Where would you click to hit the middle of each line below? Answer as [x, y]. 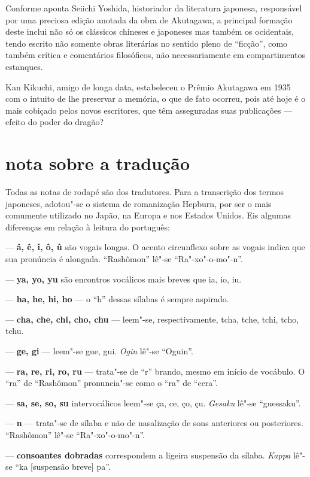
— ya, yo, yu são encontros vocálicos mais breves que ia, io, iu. [124, 279]
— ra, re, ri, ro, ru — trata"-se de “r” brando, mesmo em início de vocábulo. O [155, 371]
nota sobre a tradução [98, 163]
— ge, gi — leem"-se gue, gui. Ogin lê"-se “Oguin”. [99, 351]
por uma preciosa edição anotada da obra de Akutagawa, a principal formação [149, 19]
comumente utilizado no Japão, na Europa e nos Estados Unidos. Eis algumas [148, 215]
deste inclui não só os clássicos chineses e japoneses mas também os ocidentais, [150, 31]
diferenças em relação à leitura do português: [88, 227]
